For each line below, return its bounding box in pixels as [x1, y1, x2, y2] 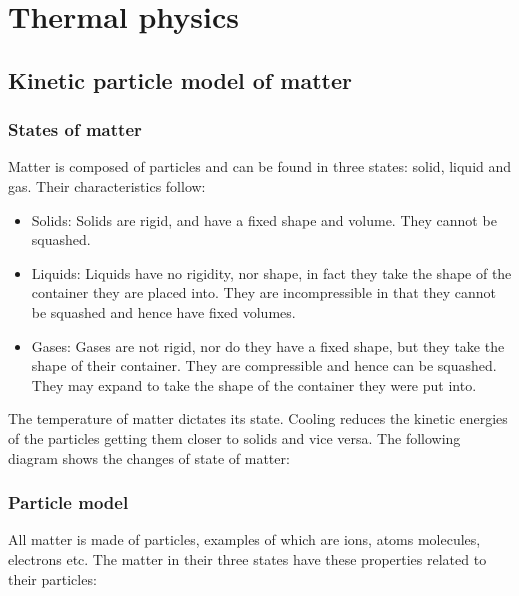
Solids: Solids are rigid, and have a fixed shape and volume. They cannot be [31, 209, 497, 230]
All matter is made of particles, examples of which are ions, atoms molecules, [8, 529, 481, 550]
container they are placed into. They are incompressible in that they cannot [31, 282, 497, 303]
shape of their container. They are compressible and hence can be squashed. [31, 355, 497, 376]
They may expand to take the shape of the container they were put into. [31, 374, 477, 395]
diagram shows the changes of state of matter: [8, 447, 290, 468]
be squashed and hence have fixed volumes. [31, 301, 296, 322]
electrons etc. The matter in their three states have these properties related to [8, 548, 487, 569]
